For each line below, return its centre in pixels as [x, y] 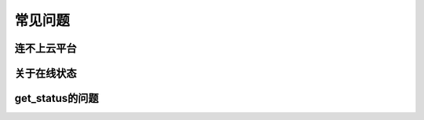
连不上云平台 [46, 48]
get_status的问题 [57, 98]
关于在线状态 [46, 73]
